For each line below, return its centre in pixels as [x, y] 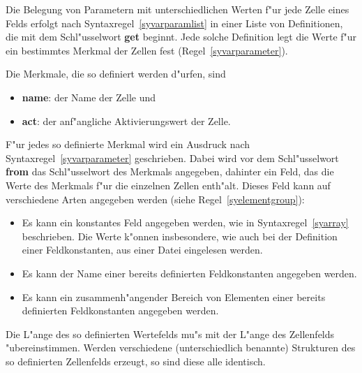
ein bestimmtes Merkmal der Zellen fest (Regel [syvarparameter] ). [147, 50]
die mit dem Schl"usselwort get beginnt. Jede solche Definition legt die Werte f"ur [181, 37]
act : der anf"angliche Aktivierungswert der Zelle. [126, 120]
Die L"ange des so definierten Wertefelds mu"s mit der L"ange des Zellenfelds [170, 334]
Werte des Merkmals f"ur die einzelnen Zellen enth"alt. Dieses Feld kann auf [168, 185]
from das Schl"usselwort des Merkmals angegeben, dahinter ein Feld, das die [170, 171]
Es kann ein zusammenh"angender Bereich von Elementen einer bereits [174, 297]
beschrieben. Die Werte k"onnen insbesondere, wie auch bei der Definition [180, 236]
